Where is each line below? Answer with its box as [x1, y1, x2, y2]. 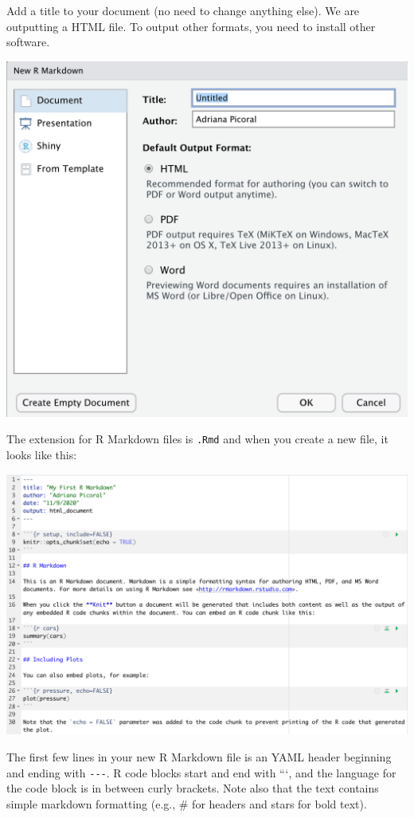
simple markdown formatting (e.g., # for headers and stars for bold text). [6, 795, 367, 812]
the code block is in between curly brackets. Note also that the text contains [6, 780, 379, 796]
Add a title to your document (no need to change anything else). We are [6, 2, 360, 18]
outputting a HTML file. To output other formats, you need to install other [6, 18, 376, 34]
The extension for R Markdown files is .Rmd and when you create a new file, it [6, 431, 389, 447]
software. [6, 33, 50, 50]
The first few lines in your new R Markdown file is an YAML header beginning [6, 748, 392, 765]
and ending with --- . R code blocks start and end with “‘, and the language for [6, 764, 396, 781]
